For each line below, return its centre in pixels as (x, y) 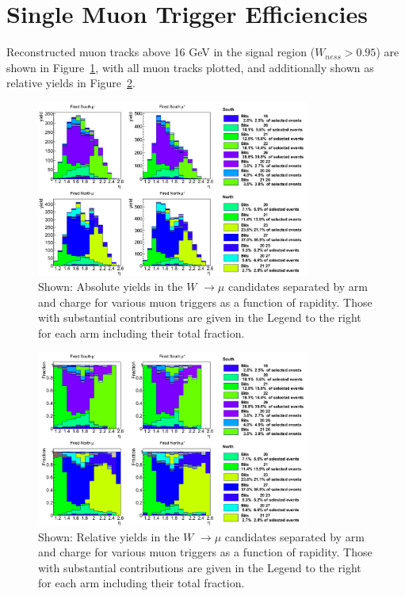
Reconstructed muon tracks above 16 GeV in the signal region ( (161, 52)
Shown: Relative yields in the (109, 536)
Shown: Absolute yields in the (111, 287)
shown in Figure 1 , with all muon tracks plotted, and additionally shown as (190, 67)
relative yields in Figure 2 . (71, 83)
